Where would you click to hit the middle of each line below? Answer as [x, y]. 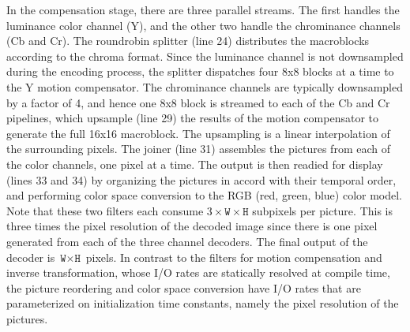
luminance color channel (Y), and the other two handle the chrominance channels [203, 25]
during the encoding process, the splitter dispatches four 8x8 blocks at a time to [200, 71]
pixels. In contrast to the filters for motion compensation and [234, 257]
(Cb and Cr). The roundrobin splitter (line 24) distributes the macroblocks [188, 41]
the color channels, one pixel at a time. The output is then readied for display [195, 164]
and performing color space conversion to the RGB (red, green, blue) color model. [205, 195]
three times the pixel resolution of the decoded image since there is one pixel [192, 226]
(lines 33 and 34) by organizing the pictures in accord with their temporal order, [201, 179]
